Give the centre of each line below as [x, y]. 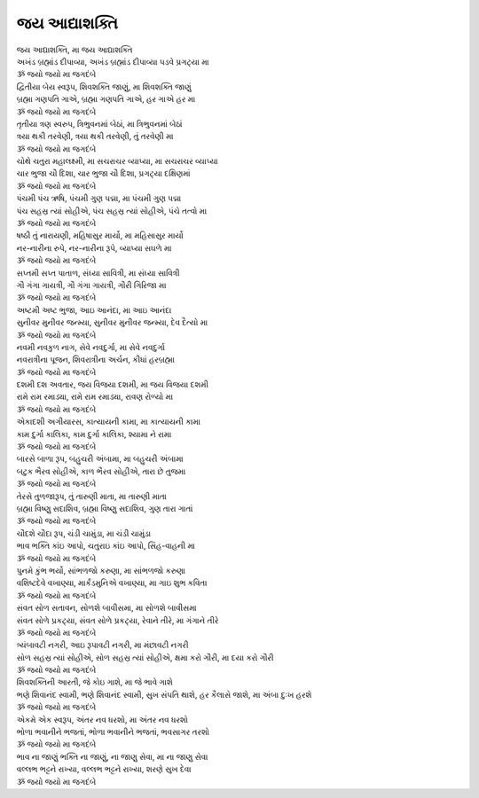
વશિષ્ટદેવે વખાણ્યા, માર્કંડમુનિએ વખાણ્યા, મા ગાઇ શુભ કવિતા [112, 583]
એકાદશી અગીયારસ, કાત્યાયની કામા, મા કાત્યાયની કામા [109, 422]
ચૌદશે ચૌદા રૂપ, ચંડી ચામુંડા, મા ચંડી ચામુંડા [83, 533]
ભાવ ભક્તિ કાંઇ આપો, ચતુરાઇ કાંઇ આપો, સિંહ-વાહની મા [106, 546]
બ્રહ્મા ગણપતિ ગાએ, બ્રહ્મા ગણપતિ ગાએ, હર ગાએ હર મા [106, 99]
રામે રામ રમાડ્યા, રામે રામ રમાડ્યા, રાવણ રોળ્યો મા [94, 397]
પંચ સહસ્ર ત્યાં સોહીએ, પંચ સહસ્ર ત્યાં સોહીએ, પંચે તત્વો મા [112, 211]
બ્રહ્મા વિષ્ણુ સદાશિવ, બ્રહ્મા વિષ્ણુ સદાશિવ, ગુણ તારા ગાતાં [105, 509]
